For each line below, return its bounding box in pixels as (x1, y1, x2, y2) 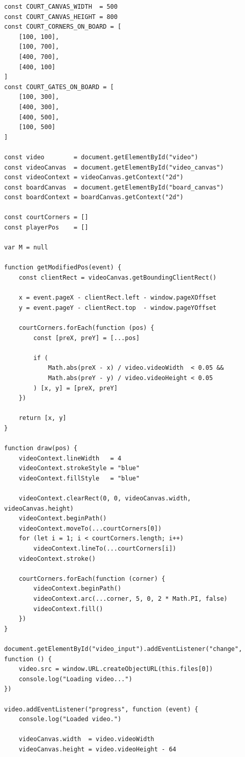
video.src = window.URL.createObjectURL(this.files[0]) (18, 665, 213, 673)
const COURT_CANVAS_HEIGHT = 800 (4, 13, 118, 20)
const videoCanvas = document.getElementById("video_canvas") (4, 163, 224, 171)
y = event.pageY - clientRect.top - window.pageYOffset (18, 304, 217, 311)
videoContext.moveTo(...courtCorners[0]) (18, 524, 162, 532)
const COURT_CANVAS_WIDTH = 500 (4, 3, 118, 10)
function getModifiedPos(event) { (4, 264, 122, 271)
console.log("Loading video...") (18, 675, 132, 683)
